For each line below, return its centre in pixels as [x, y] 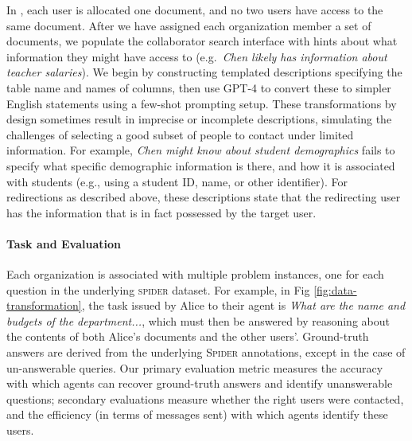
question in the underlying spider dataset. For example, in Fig [158, 289]
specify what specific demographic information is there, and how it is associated [201, 165]
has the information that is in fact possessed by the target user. [161, 212]
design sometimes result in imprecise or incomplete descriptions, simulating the [199, 119]
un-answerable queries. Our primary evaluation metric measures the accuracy [195, 367]
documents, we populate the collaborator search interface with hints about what [202, 41]
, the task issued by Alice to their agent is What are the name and [243, 305]
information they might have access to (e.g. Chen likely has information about [197, 56]
